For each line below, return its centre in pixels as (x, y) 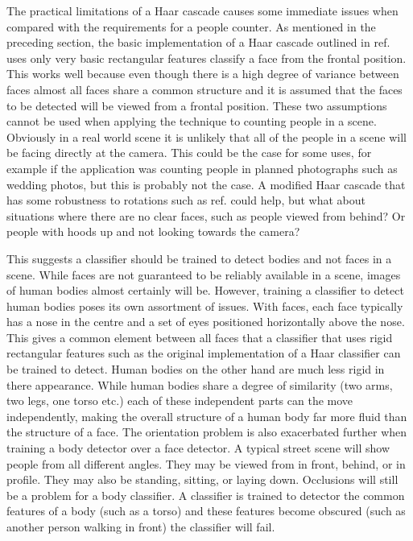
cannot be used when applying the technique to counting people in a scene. (192, 121)
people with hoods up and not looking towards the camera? (153, 231)
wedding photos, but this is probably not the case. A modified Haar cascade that (206, 184)
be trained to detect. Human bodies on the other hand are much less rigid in (196, 369)
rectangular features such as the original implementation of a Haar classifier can (204, 353)
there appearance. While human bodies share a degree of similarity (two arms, (200, 384)
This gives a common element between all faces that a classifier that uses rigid (200, 337)
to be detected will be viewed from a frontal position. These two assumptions (197, 105)
